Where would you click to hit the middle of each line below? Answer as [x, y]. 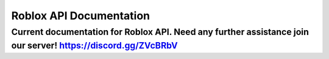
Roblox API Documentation [81, 16]
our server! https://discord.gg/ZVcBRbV [94, 45]
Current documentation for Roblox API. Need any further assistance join [160, 32]
